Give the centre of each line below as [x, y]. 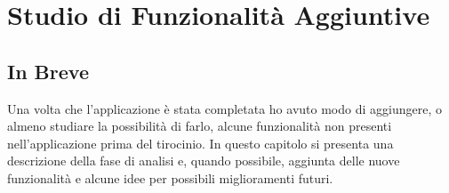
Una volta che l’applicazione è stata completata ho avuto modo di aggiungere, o [224, 108]
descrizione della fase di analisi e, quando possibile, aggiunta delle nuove [204, 161]
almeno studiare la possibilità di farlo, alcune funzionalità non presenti [200, 126]
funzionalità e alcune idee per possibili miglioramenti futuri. [170, 177]
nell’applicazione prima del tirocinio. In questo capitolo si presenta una [200, 143]
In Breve [48, 71]
